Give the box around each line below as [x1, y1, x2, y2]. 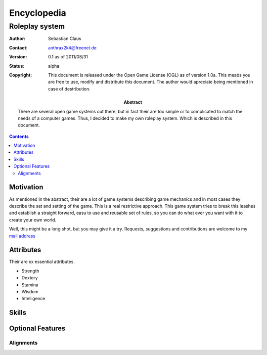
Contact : [9, 44, 28, 50]
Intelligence [21, 296, 45, 302]
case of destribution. [48, 86, 91, 91]
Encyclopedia [9, 7, 66, 18]
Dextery [21, 275, 38, 281]
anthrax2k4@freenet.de [48, 44, 97, 50]
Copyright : [9, 72, 32, 78]
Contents [9, 133, 29, 139]
